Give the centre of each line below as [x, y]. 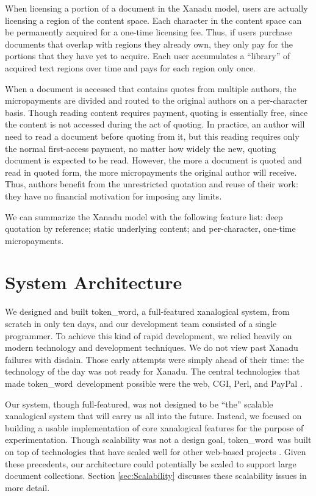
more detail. [27, 487]
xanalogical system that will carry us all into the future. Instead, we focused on [153, 416]
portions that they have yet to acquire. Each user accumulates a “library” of [148, 56]
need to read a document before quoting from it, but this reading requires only [152, 136]
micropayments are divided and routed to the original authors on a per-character [156, 100]
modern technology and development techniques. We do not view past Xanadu [152, 347]
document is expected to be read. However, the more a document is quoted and [153, 160]
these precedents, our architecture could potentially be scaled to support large [151, 463]
